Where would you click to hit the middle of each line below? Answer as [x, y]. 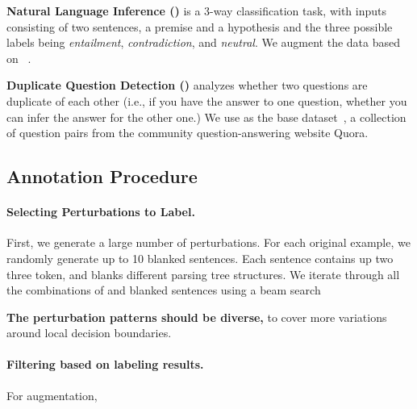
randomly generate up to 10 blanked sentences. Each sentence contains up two [200, 258]
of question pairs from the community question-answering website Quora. [188, 133]
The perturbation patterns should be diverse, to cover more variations [197, 317]
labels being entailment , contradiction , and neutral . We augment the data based [203, 42]
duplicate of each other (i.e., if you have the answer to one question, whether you [207, 100]
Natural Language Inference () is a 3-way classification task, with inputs [196, 10]
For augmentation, [52, 395]
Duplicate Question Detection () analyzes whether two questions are [187, 85]
